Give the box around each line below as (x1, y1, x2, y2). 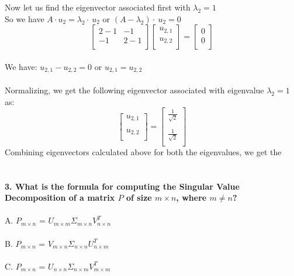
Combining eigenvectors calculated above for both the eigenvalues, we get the (5, 145, 282, 158)
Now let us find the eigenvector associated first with (5, 1, 191, 13)
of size (126, 191, 152, 204)
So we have (5, 12, 44, 25)
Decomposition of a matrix (5, 191, 115, 204)
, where (176, 191, 207, 204)
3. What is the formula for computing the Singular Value (5, 180, 240, 192)
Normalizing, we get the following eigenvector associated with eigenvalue (5, 84, 264, 96)
